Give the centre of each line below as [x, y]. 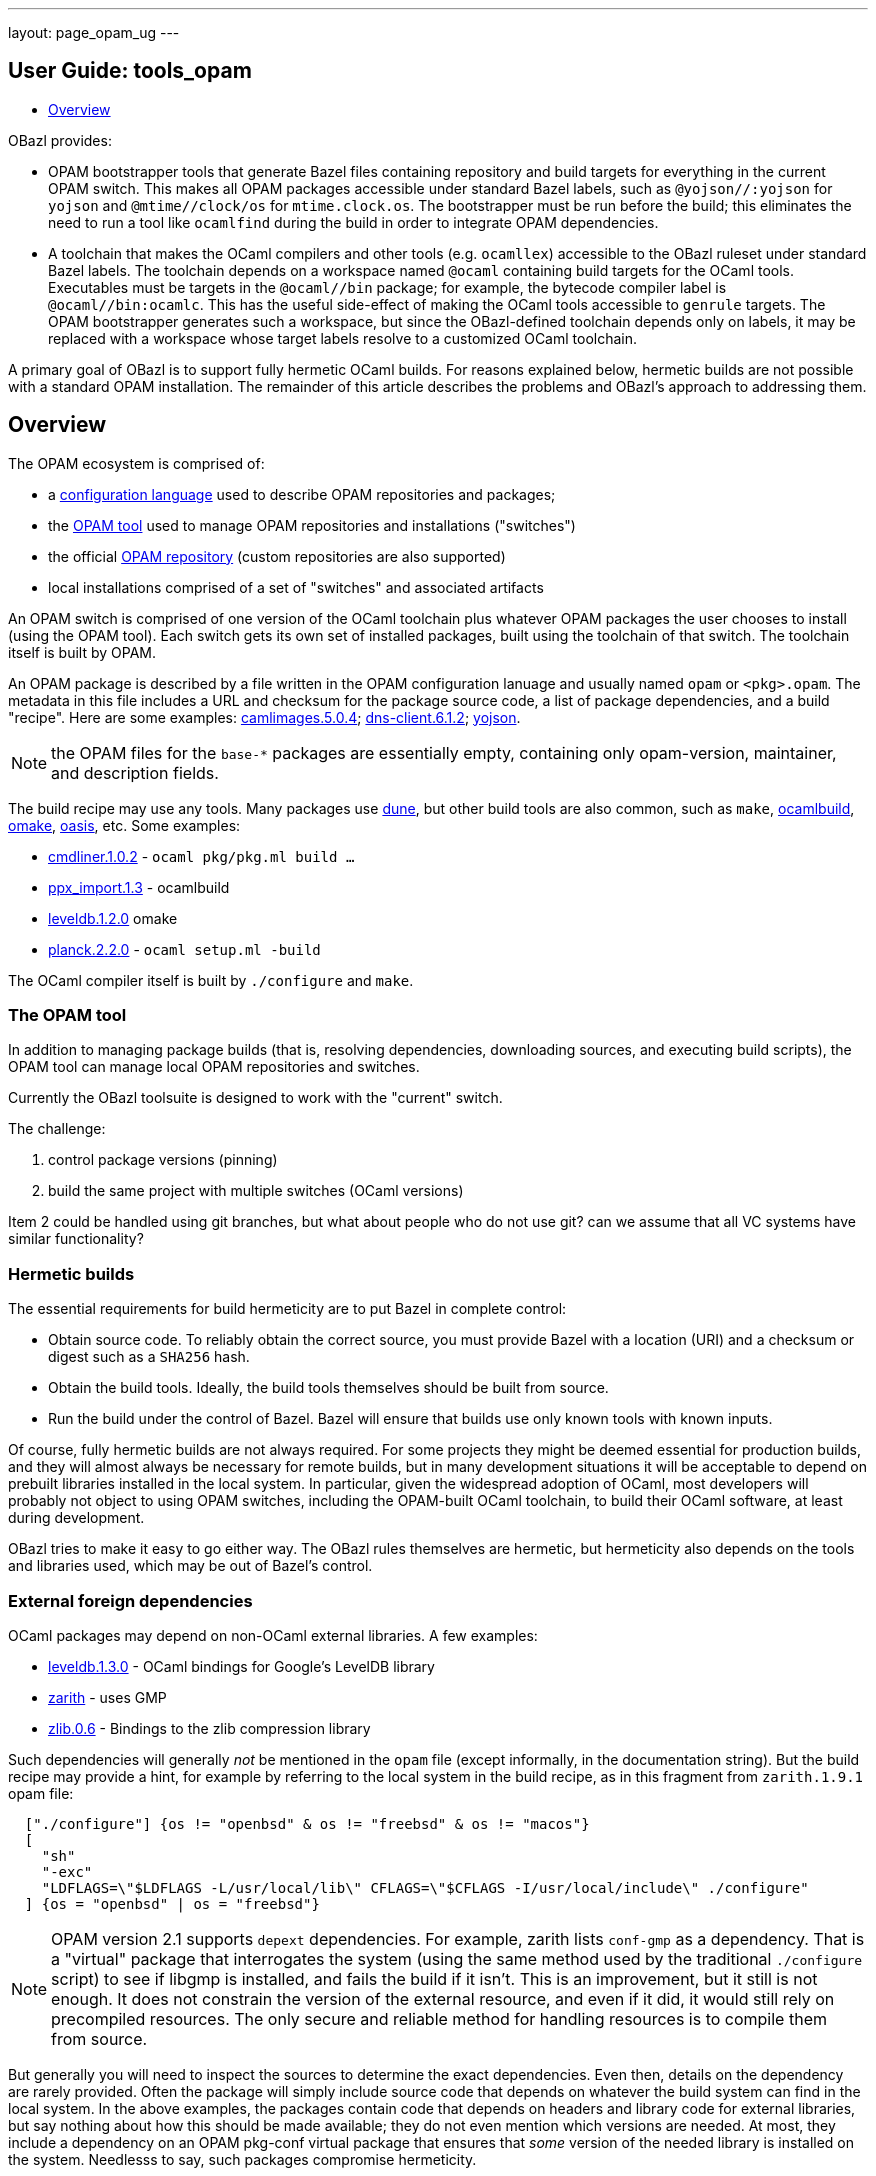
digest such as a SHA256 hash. [149, 1357]
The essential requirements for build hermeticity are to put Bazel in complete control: [287, 1309]
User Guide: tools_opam [130, 71]
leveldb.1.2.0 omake [113, 918]
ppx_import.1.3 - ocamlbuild [139, 887]
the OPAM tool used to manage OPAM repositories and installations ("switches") [312, 525]
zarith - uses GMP [107, 1697]
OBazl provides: [60, 140]
